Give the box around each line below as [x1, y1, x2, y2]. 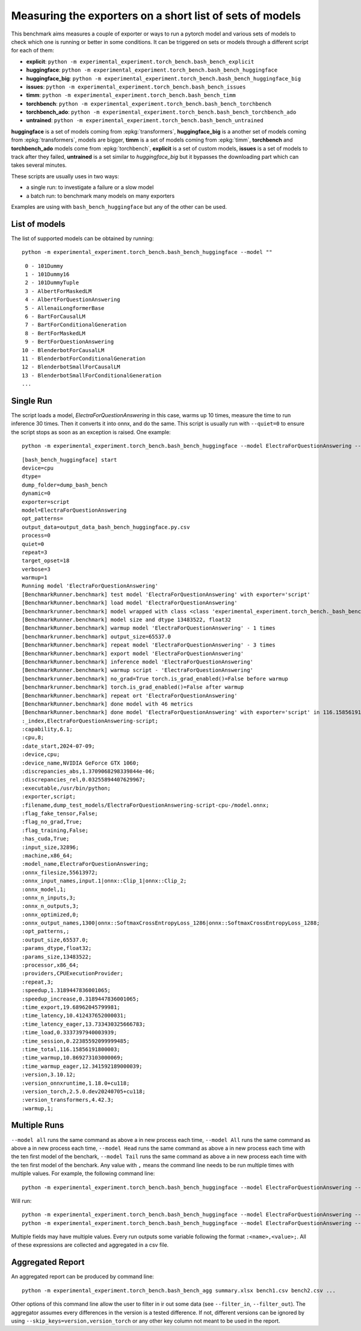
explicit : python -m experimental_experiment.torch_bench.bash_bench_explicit [26, 58, 255, 65]
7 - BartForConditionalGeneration [25, 321, 127, 328]
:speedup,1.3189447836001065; [22, 987, 111, 994]
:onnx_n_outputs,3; [22, 903, 79, 910]
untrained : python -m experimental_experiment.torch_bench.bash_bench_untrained [26, 117, 264, 124]
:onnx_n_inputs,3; [22, 894, 76, 901]
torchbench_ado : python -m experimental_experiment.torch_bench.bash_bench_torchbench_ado [26, 108, 297, 116]
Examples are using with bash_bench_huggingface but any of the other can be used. [11, 203, 227, 210]
